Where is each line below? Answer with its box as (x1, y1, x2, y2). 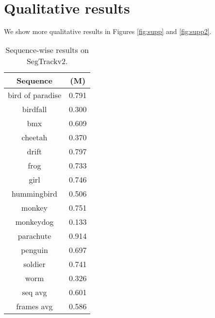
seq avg (22, 286, 47, 298)
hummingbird (12, 187, 57, 199)
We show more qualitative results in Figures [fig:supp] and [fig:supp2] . (4, 26, 212, 36)
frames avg (16, 300, 53, 312)
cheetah (21, 131, 48, 143)
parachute (17, 230, 51, 241)
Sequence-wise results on (5, 44, 89, 55)
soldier (23, 258, 46, 269)
